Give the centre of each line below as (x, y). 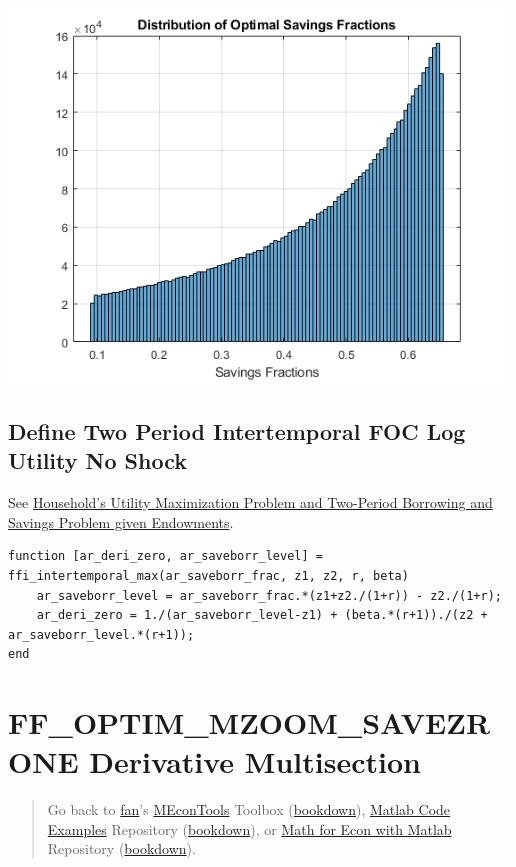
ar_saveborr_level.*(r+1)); (101, 634)
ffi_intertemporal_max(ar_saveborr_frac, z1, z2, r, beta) (208, 575)
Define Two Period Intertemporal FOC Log (237, 430)
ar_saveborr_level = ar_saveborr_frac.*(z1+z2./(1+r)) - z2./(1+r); (269, 595)
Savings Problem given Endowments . (121, 521)
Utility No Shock (97, 460)
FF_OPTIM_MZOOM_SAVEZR (249, 722)
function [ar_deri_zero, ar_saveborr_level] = (165, 556)
